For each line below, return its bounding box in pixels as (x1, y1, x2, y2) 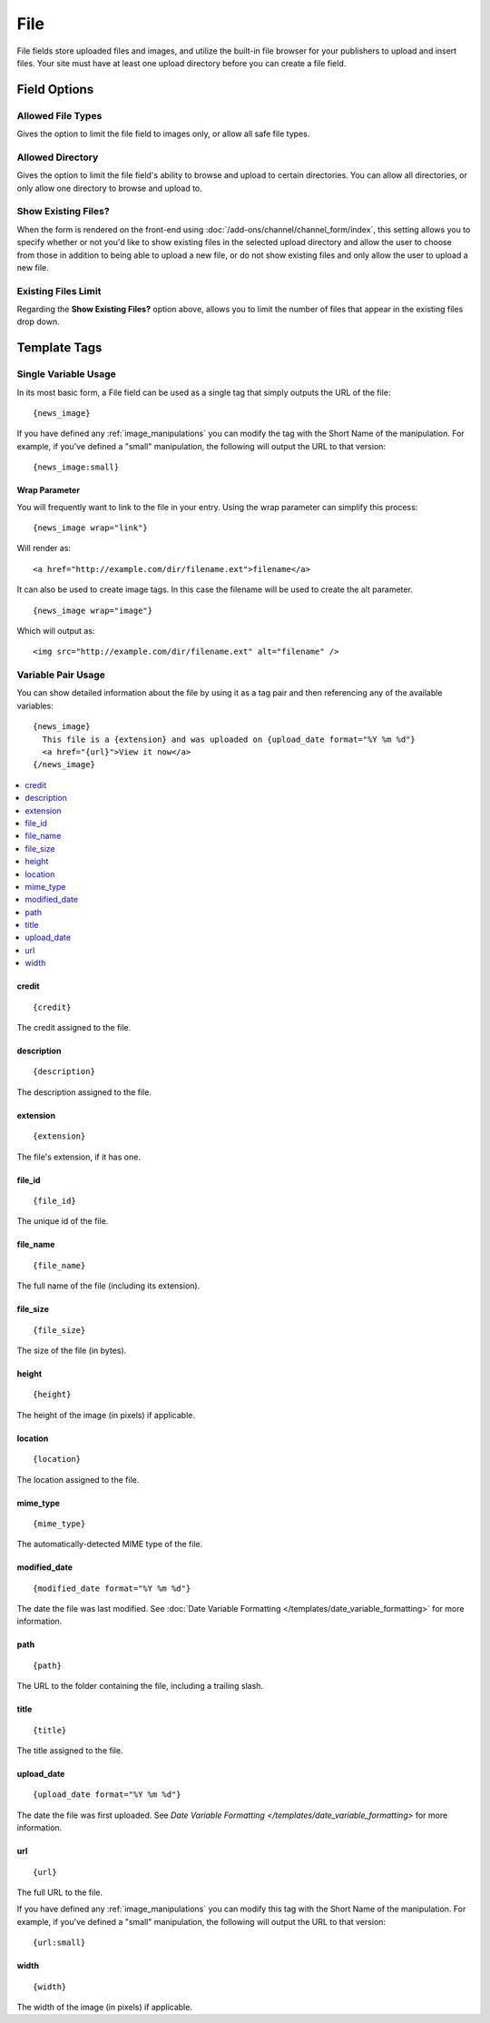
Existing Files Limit (16, 284, 102, 297)
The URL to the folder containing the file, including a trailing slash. (16, 1681, 263, 1692)
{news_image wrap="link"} (33, 522, 149, 533)
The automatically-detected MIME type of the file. (16, 1539, 203, 1550)
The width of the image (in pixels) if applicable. (16, 2001, 192, 2012)
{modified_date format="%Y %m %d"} (33, 1583, 191, 1594)
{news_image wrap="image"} (33, 605, 153, 616)
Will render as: (16, 543, 72, 554)
